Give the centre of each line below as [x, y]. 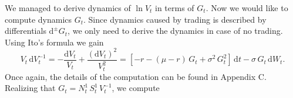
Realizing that [30, 88]
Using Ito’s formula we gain [54, 42]
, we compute [136, 88]
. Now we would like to [247, 8]
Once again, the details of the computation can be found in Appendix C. [136, 76]
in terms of [175, 8]
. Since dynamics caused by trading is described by [175, 19]
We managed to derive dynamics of [68, 8]
